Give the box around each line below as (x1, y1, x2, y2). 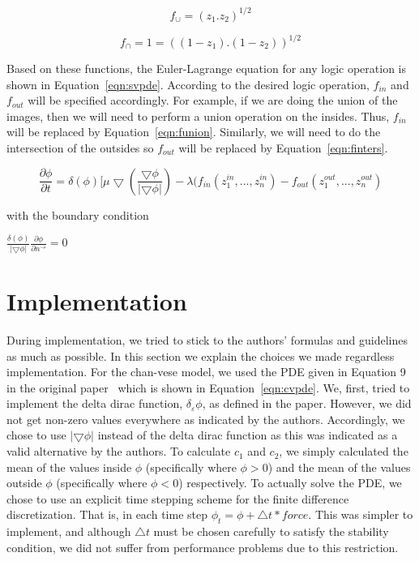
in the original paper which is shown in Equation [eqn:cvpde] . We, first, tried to (6, 379, 410, 396)
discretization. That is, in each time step (6, 506, 207, 523)
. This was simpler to (308, 506, 413, 523)
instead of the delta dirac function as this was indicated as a (97, 426, 398, 443)
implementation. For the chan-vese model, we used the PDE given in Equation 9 (6, 363, 406, 380)
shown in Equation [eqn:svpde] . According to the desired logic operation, (6, 75, 370, 92)
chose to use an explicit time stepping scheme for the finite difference (6, 490, 349, 507)
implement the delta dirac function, (6, 395, 183, 412)
